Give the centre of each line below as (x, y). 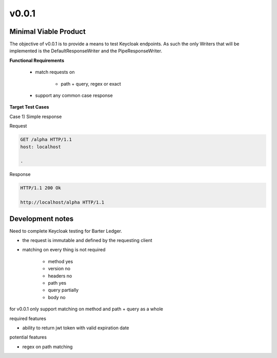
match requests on (55, 72)
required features (28, 319)
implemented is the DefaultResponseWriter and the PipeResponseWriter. (86, 51)
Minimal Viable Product (47, 32)
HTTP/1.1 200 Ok (41, 188)
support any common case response (74, 95)
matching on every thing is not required (64, 250)
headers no (60, 276)
